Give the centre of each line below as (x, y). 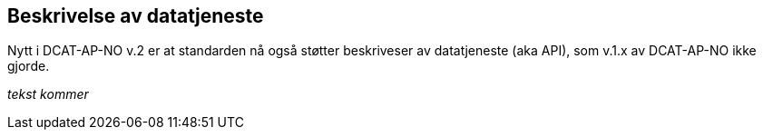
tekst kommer (48, 94)
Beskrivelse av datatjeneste (136, 16)
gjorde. (29, 66)
